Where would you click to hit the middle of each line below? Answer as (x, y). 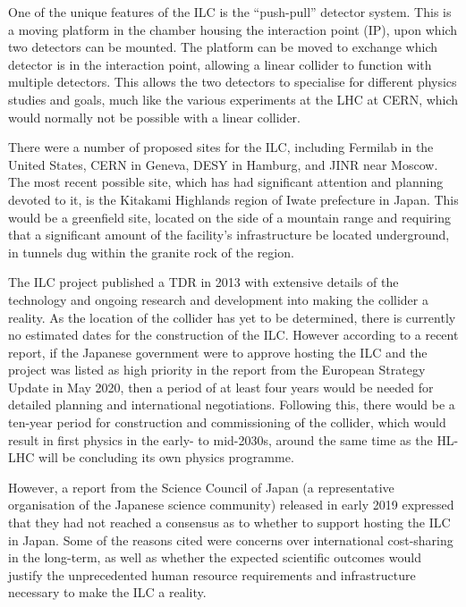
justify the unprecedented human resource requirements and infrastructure (212, 574)
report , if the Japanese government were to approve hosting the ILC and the (218, 352)
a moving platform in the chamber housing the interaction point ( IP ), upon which (233, 29)
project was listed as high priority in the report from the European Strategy (217, 370)
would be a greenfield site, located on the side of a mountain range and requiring (229, 217)
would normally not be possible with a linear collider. (154, 117)
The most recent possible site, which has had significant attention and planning (226, 182)
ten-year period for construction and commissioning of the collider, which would (227, 422)
